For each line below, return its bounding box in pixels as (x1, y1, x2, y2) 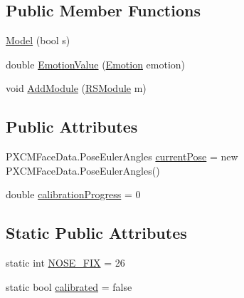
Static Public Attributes (6, 222, 187, 244)
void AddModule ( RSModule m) (6, 81, 147, 96)
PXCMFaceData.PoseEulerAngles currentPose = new (6, 149, 238, 164)
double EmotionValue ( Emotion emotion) (6, 56, 186, 71)
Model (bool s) (6, 33, 70, 48)
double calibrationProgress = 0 (6, 187, 141, 202)
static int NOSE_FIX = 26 (6, 255, 125, 270)
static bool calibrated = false (6, 279, 132, 294)
